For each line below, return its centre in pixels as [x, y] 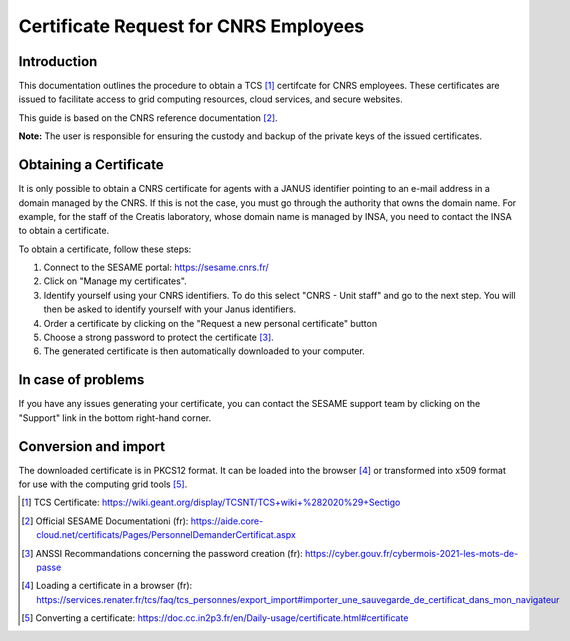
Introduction [58, 61]
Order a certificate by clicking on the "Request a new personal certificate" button [210, 323]
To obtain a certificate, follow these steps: [105, 249]
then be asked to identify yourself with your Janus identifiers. [170, 309]
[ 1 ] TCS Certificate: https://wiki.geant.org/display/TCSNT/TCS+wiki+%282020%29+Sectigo [211, 502]
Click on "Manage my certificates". [115, 281]
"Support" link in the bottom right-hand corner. [115, 417]
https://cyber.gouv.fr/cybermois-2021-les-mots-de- [412, 553]
